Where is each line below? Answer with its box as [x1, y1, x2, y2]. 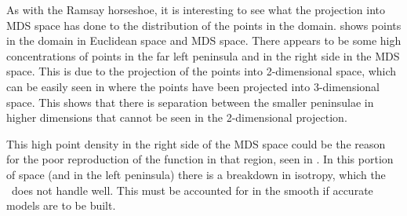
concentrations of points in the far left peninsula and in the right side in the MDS [6, 47, 400, 64]
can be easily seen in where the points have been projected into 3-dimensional [6, 78, 380, 94]
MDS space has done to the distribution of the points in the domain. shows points [6, 16, 402, 33]
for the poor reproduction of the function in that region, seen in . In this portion [6, 151, 394, 167]
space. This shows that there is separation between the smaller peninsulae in [6, 93, 374, 110]
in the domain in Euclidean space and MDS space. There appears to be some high [6, 32, 402, 49]
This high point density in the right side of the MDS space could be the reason [6, 135, 386, 152]
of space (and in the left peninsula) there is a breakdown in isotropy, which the [6, 166, 386, 182]
